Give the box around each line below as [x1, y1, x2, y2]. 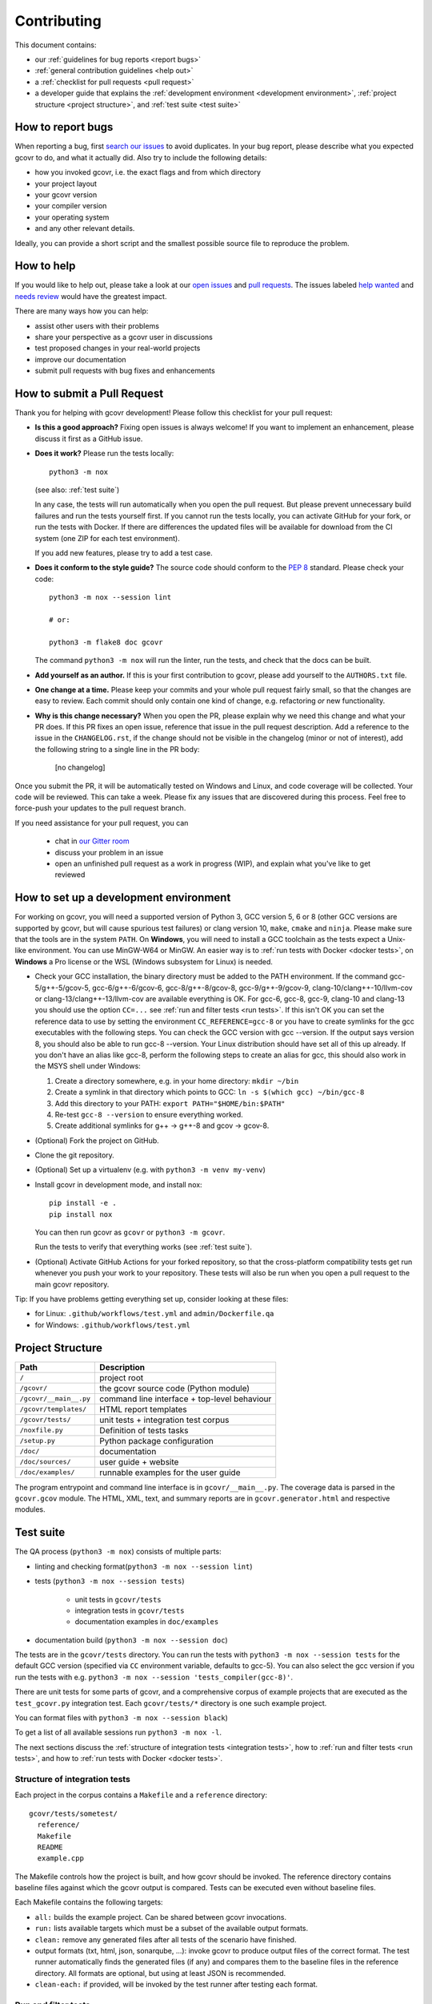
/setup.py [19, 1436, 56, 1445]
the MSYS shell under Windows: [34, 1061, 142, 1071]
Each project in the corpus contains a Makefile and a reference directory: [14, 1790, 268, 1800]
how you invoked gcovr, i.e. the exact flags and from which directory [34, 168, 262, 177]
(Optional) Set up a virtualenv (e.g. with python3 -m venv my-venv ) [34, 1165, 266, 1174]
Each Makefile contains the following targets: [14, 1897, 163, 1907]
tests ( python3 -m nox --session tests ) [34, 1576, 185, 1586]
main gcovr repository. [34, 1279, 110, 1289]
